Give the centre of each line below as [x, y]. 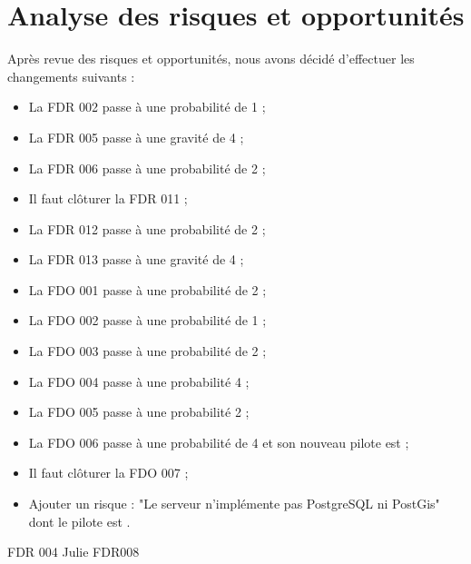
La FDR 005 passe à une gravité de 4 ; [136, 137]
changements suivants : [71, 76]
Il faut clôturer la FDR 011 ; [108, 198]
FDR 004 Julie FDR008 [74, 552]
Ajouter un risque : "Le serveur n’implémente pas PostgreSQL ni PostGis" [234, 504]
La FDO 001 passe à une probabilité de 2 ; [147, 289]
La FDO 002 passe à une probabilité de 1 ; [147, 320]
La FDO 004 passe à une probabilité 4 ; [139, 381]
